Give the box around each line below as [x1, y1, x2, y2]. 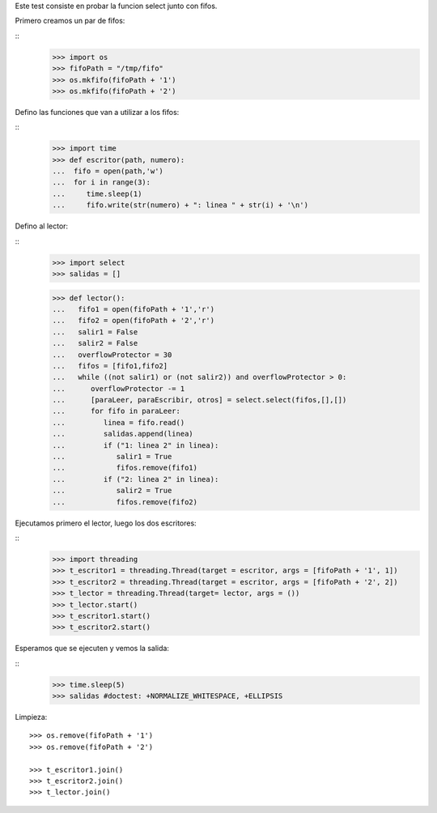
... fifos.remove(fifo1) [52, 463, 198, 473]
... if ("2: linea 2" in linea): [52, 475, 219, 483]
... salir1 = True [52, 452, 172, 462]
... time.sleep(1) [52, 189, 142, 198]
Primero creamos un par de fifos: [15, 16, 125, 26]
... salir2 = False [52, 338, 138, 348]
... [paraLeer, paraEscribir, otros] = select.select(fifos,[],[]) [52, 395, 347, 405]
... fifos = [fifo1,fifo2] [52, 361, 168, 370]
